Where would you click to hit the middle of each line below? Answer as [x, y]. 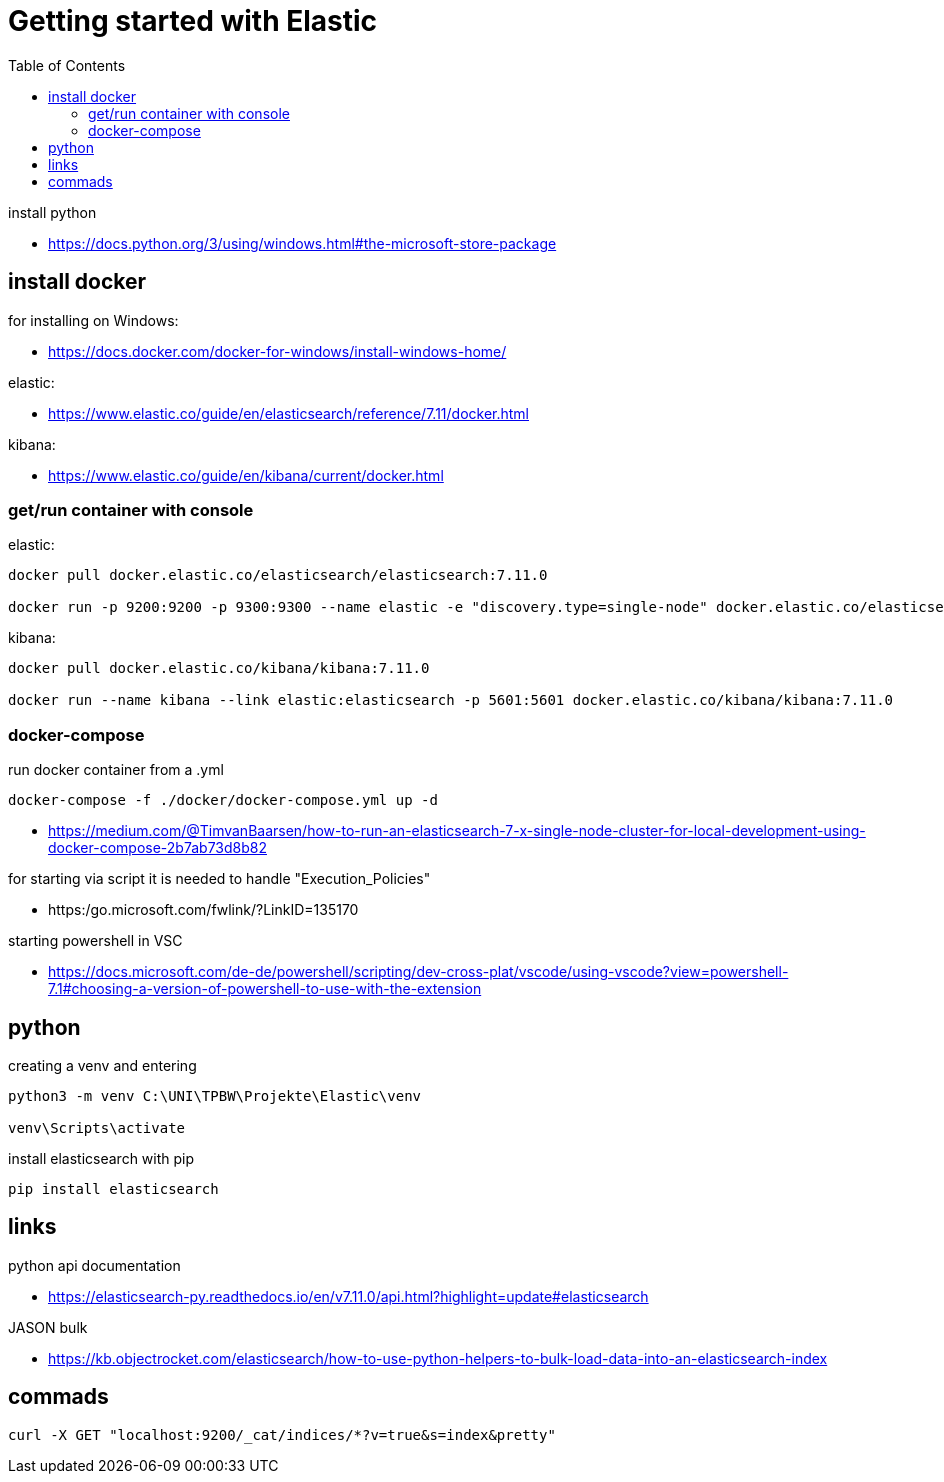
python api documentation [94, 1265]
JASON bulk [48, 1327]
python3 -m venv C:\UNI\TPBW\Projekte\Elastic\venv [215, 1095]
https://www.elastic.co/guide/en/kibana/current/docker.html [246, 475]
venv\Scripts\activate [97, 1127]
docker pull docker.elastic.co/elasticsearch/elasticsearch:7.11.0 [278, 575]
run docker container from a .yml [116, 770]
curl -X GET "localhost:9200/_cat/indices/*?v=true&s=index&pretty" [282, 1434]
